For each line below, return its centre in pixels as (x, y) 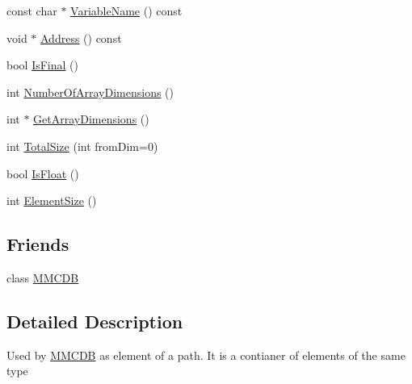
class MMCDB (43, 277)
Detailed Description (95, 321)
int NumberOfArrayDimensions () (90, 92)
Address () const (81, 38)
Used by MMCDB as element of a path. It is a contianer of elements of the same (206, 355)
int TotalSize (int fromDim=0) (82, 146)
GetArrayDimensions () (91, 119)
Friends (38, 244)
